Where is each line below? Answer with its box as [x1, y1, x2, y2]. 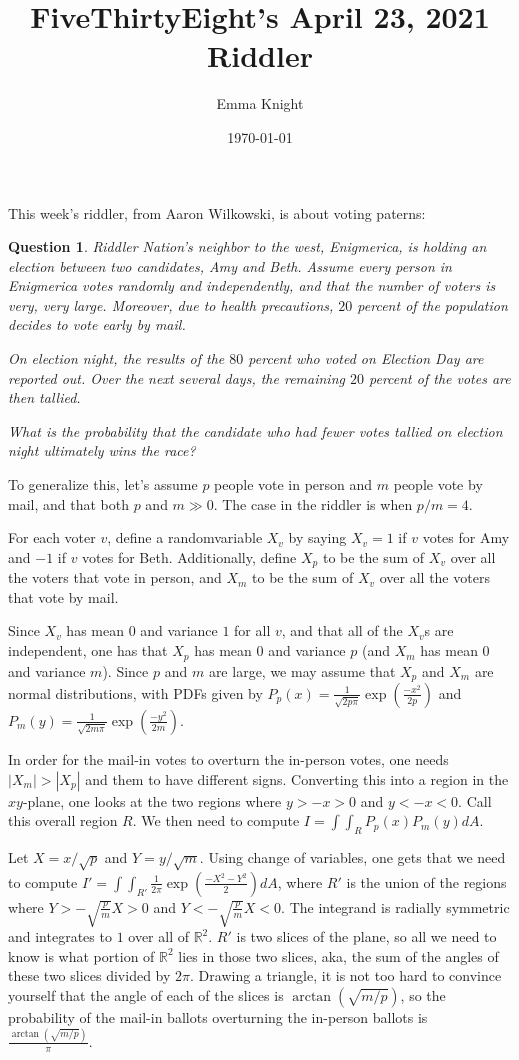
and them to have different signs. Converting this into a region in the [85, 768, 509, 789]
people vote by [393, 474, 483, 495]
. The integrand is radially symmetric [281, 896, 510, 917]
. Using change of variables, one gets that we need [199, 846, 506, 867]
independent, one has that [8, 640, 168, 661]
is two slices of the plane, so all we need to [236, 926, 497, 947]
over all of [128, 926, 189, 947]
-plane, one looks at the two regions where [22, 790, 282, 811]
